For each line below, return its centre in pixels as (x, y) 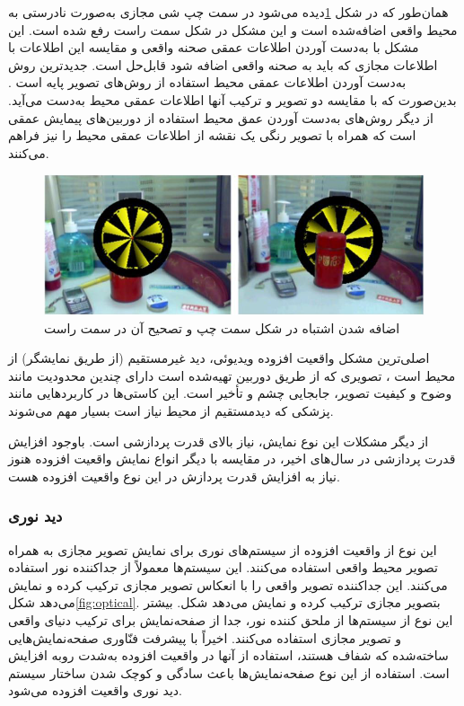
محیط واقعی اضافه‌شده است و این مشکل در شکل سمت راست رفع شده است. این (233, 29)
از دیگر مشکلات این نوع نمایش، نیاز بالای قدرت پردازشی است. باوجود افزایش (219, 441)
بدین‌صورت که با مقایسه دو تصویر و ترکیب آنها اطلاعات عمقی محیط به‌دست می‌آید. (232, 99)
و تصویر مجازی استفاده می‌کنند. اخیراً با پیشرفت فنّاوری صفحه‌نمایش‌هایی (205, 637)
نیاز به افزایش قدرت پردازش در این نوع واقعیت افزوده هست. (174, 476)
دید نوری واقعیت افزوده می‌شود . (95, 690)
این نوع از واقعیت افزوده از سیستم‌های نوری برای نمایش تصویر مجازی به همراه (223, 549)
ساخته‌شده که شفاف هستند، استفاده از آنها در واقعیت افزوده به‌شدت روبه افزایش (228, 655)
